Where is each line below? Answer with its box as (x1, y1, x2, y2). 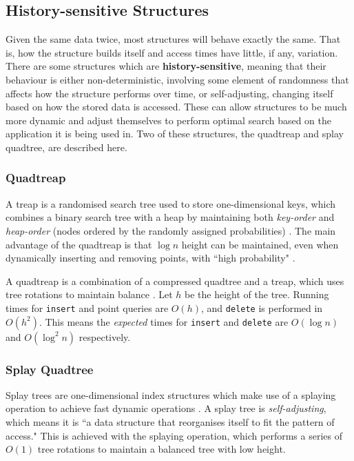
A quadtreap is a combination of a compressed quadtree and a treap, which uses (6, 273, 344, 288)
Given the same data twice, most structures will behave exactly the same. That (6, 32, 341, 46)
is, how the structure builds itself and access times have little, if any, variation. (6, 45, 338, 59)
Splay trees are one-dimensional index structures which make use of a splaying (6, 387, 336, 402)
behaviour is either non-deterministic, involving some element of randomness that (6, 72, 349, 86)
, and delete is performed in (201, 300, 323, 315)
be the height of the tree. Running (185, 287, 329, 302)
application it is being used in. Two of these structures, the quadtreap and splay (6, 126, 344, 141)
